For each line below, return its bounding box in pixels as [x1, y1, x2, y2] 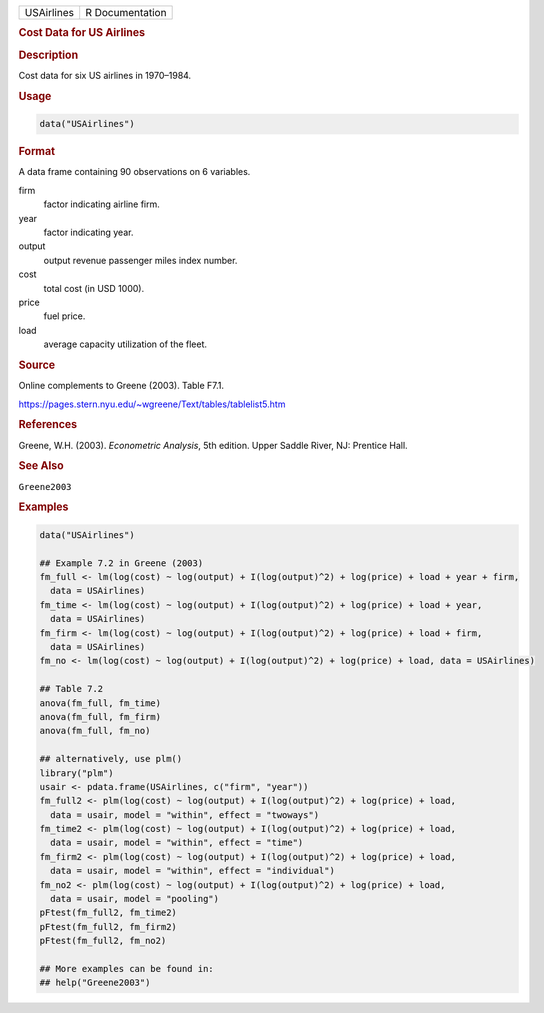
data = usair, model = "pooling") [50, 893, 220, 905]
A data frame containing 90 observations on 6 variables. [18, 166, 251, 178]
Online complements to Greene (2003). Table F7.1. [18, 380, 225, 392]
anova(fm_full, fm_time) [39, 697, 162, 709]
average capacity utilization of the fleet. [43, 338, 208, 350]
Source [18, 358, 56, 372]
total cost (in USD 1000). [43, 282, 145, 294]
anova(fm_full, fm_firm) [39, 711, 162, 722]
